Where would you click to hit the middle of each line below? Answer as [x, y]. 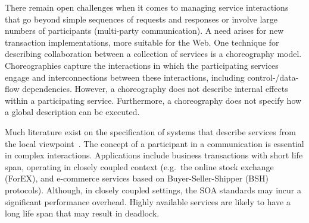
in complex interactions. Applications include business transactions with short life [154, 155]
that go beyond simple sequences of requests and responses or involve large [141, 19]
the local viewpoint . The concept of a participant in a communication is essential [154, 143]
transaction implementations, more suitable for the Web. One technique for [142, 42]
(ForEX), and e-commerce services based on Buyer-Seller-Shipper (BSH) [137, 178]
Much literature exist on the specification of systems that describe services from [150, 131]
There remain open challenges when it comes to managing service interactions [147, 7]
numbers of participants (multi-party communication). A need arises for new [144, 31]
